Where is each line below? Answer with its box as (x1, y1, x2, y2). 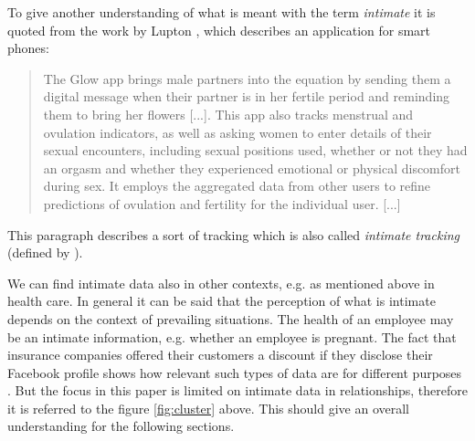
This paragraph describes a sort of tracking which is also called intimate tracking (7, 225, 460, 244)
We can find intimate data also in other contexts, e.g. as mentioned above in (7, 273, 435, 292)
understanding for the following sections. (7, 416, 235, 436)
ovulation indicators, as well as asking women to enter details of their (43, 122, 432, 142)
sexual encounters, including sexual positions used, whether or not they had (43, 141, 468, 160)
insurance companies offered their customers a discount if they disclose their (7, 345, 433, 364)
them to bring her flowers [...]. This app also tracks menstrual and (43, 104, 414, 123)
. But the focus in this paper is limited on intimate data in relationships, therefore (7, 381, 468, 400)
